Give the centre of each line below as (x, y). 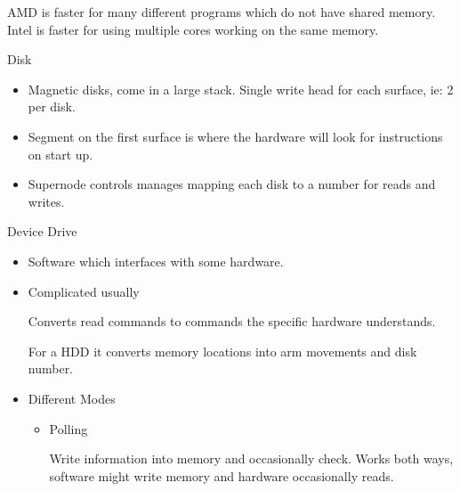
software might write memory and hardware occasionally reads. (222, 475)
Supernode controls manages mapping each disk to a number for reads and (232, 184)
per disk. (52, 106)
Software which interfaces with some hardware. (156, 261)
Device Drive (42, 231)
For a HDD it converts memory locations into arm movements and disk (222, 351)
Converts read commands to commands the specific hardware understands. (232, 321)
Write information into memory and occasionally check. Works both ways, (251, 458)
